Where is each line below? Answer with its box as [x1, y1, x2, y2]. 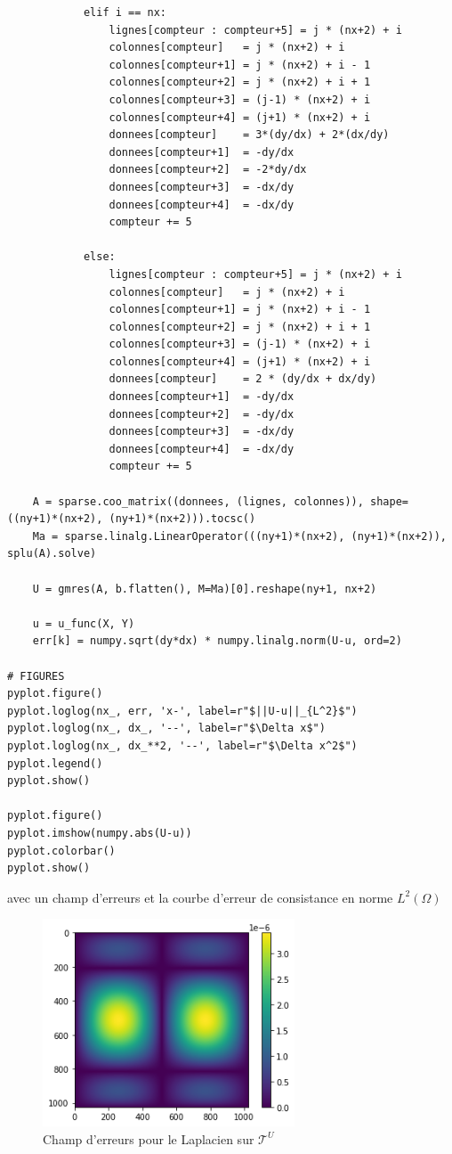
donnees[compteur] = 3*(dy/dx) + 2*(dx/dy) [109, 128, 390, 142]
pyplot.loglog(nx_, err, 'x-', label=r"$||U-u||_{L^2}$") [7, 704, 358, 717]
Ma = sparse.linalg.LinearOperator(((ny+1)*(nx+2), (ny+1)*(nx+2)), [32, 529, 447, 543]
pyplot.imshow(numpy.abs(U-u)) [7, 826, 192, 839]
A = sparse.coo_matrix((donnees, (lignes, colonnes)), [32, 495, 364, 508]
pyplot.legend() [7, 757, 103, 770]
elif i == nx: [83, 6, 166, 19]
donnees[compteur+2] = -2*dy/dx [109, 163, 307, 176]
